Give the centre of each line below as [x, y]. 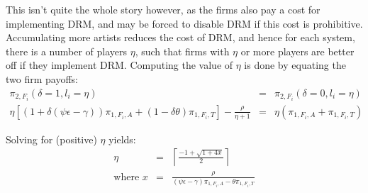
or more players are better [297, 51]
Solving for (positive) [51, 139]
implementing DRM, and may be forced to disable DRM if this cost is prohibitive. [184, 23]
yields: [122, 139]
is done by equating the [295, 65]
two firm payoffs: [42, 78]
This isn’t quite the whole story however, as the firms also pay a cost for [163, 9]
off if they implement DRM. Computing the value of [119, 65]
